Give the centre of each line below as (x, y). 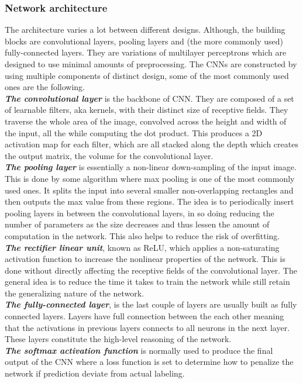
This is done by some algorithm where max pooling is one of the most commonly (150, 178)
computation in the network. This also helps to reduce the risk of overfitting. (142, 235)
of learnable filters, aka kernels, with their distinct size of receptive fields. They (147, 110)
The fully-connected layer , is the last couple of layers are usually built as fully (151, 304)
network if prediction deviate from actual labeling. (95, 373)
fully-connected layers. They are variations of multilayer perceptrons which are (146, 52)
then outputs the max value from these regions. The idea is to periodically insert (149, 201)
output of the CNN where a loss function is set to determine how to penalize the (149, 362)
